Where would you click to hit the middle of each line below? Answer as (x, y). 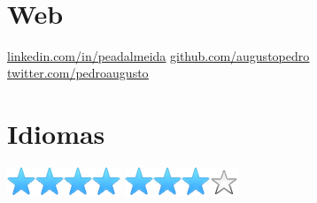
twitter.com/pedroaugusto (78, 73)
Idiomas (56, 134)
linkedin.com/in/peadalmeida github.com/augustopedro (158, 55)
